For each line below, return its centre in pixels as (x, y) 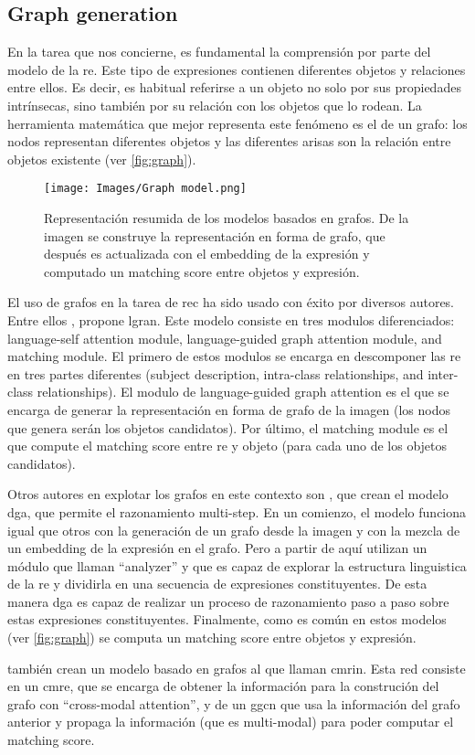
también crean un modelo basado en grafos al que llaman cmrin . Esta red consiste (237, 668)
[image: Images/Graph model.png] (145, 189)
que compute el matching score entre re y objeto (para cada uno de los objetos (227, 446)
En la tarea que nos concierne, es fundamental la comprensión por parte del (219, 52)
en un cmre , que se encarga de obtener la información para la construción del (223, 686)
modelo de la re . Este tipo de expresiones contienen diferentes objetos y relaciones (237, 69)
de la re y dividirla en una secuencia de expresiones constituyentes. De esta (217, 584)
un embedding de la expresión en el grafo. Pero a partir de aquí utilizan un (217, 548)
